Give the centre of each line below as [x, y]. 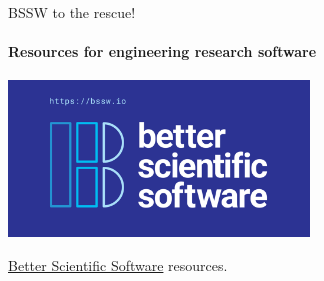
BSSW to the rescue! [72, 12]
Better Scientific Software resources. [118, 265]
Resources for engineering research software [162, 51]
